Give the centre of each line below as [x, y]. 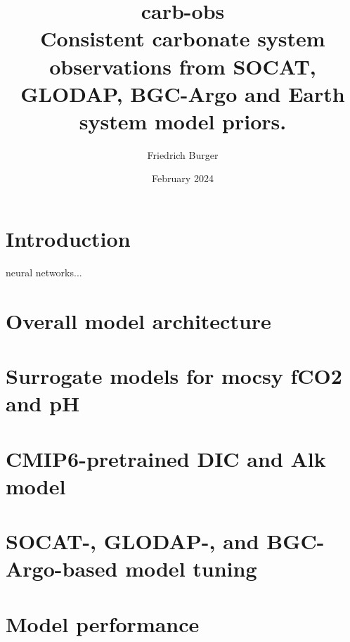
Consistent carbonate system [183, 38]
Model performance [103, 623]
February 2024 [183, 178]
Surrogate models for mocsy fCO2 [174, 376]
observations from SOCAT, [183, 66]
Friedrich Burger [183, 154]
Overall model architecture [138, 320]
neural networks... [44, 272]
